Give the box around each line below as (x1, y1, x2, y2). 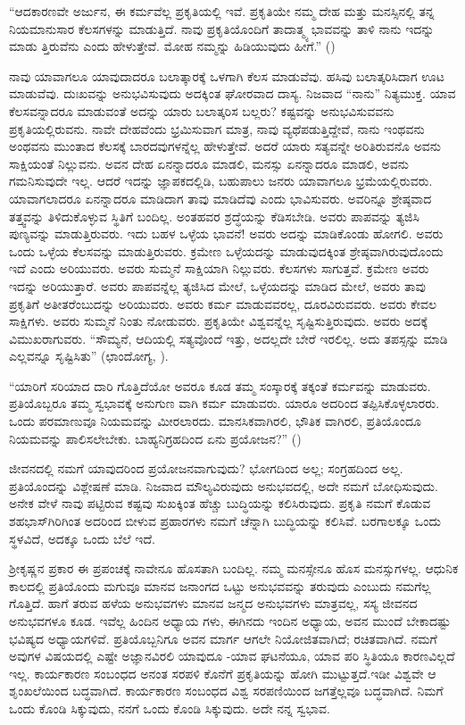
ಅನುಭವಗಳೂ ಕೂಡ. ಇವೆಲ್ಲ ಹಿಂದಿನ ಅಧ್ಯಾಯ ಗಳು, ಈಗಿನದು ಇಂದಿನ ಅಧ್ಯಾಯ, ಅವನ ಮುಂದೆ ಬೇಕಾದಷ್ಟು (9, 612, 451, 629)
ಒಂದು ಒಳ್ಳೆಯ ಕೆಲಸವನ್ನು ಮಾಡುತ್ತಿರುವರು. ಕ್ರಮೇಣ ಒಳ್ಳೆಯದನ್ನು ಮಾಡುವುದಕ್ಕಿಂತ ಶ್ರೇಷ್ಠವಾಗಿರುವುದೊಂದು (9, 241, 444, 260)
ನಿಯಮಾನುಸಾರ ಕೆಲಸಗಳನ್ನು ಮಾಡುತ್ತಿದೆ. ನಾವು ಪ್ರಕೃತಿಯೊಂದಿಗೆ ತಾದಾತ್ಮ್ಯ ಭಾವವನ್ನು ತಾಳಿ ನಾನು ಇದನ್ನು (9, 19, 435, 37)
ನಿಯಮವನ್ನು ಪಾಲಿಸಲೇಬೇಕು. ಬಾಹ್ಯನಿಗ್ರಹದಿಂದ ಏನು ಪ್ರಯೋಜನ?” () (9, 429, 302, 447)
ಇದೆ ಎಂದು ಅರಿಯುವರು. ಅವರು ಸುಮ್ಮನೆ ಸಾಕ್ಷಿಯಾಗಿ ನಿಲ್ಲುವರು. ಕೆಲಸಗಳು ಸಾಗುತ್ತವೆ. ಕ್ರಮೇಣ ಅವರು (9, 259, 429, 278)
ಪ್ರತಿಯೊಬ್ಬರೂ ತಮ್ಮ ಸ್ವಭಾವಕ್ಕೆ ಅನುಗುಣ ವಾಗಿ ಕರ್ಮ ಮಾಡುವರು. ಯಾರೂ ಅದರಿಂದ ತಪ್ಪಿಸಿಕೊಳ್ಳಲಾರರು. (9, 394, 440, 412)
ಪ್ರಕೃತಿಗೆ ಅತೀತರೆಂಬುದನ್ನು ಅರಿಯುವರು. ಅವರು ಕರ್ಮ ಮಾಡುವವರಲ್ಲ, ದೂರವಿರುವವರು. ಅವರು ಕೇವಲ (9, 294, 437, 312)
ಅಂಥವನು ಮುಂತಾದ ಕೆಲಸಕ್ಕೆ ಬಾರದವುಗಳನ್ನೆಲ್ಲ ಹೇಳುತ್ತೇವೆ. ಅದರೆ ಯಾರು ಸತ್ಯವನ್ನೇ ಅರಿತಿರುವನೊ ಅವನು (9, 137, 442, 155)
